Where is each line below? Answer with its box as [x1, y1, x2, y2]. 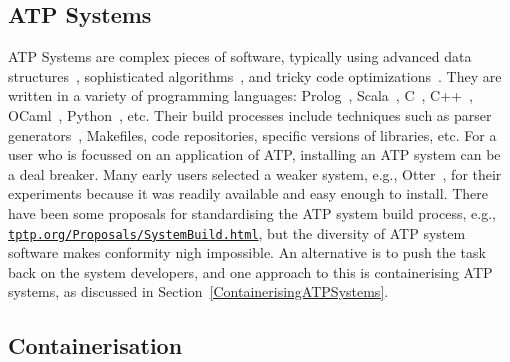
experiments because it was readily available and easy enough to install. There [8, 183, 488, 204]
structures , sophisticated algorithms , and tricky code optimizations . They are [8, 65, 502, 86]
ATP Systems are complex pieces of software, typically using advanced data [8, 46, 472, 67]
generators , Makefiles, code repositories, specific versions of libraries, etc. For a [8, 124, 497, 145]
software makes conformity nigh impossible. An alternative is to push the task [8, 242, 486, 263]
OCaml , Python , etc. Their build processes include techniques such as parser [8, 104, 492, 125]
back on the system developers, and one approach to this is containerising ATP [8, 261, 493, 282]
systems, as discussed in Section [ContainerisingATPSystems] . [8, 281, 389, 302]
